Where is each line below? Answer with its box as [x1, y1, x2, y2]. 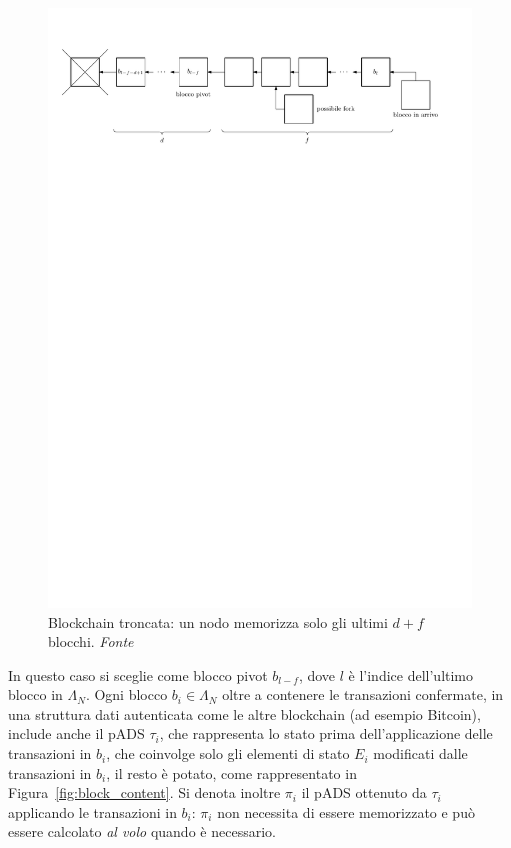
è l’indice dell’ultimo [348, 664, 474, 685]
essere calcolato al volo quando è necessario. [8, 821, 276, 842]
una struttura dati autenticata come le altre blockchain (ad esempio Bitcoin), [8, 703, 481, 724]
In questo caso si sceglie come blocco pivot [8, 664, 268, 685]
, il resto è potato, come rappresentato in [106, 762, 357, 783]
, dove [298, 664, 336, 685]
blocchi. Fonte [48, 631, 134, 652]
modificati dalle [373, 743, 468, 764]
